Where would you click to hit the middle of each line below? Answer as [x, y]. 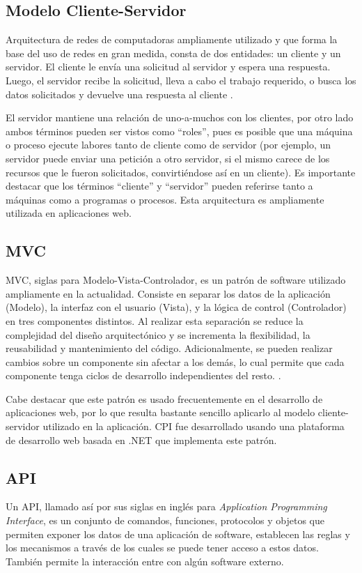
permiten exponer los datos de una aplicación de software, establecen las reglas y [178, 534]
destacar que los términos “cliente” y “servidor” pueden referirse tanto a [159, 186]
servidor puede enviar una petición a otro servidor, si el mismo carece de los [168, 158]
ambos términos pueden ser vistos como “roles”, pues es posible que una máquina [179, 131]
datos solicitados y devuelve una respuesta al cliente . [119, 94]
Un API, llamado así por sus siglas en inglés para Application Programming [166, 506]
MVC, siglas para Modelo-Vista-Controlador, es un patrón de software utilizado [176, 280]
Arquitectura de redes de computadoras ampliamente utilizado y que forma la [172, 39]
